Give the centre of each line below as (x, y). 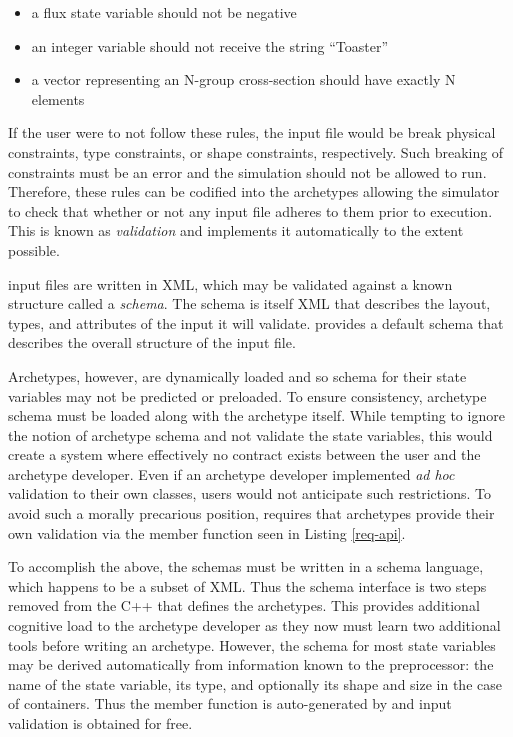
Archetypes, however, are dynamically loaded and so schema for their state (237, 375)
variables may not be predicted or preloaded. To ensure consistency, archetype (247, 395)
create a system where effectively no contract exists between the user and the (244, 454)
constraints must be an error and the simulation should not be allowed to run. (247, 171)
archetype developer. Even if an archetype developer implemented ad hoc (231, 473)
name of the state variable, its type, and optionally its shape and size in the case (255, 683)
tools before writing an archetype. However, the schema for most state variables (252, 644)
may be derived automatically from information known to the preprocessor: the (251, 664)
